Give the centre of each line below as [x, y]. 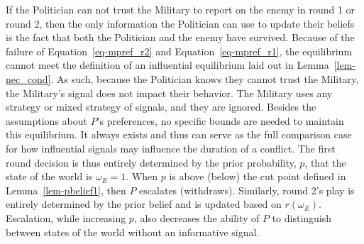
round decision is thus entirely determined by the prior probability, [151, 162]
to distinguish [302, 217]
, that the [325, 162]
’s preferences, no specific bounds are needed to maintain [220, 120]
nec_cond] [28, 78]
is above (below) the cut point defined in [258, 176]
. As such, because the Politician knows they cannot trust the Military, [205, 78]
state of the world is [49, 176]
